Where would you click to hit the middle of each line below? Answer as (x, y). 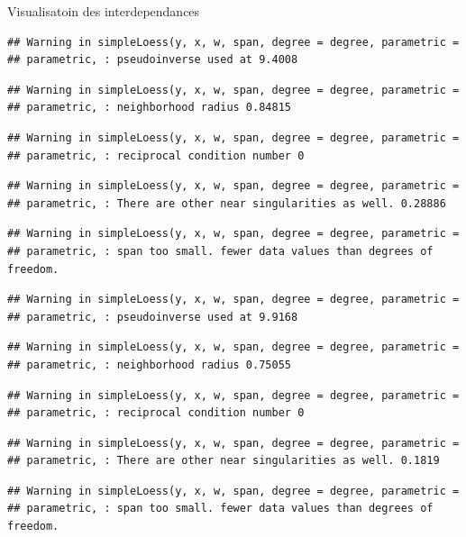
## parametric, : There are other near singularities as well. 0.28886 (227, 203)
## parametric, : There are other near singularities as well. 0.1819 (224, 461)
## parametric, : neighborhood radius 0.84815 (149, 108)
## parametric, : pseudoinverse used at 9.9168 (153, 317)
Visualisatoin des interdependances (104, 11)
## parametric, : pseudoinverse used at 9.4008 (153, 60)
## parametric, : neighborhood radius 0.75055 (149, 364)
